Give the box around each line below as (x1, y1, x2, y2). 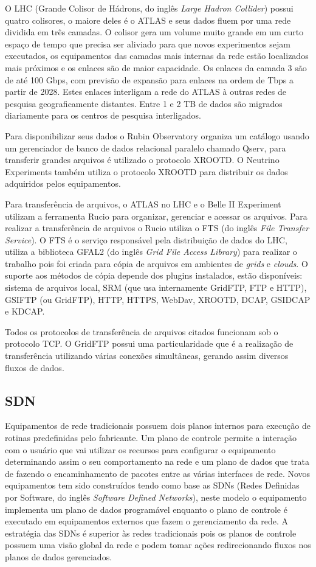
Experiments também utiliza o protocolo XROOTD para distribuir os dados (5, 165, 288, 178)
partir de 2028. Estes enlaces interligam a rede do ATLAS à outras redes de (5, 85, 286, 98)
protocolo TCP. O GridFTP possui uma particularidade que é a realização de (5, 337, 294, 350)
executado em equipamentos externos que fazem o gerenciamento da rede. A (5, 515, 289, 527)
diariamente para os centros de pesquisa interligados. (5, 109, 201, 122)
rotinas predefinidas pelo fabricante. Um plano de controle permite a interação (5, 431, 297, 444)
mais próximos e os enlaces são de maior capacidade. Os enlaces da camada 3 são (5, 61, 307, 74)
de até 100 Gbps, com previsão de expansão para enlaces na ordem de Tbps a (5, 73, 294, 86)
